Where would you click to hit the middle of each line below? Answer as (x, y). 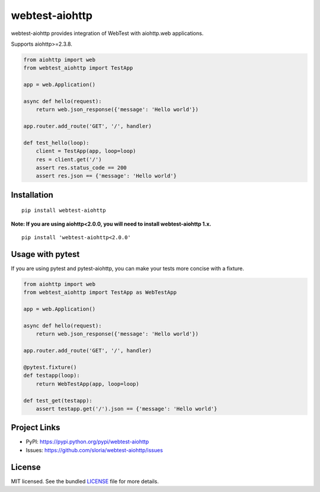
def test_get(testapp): (58, 400)
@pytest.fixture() (50, 367)
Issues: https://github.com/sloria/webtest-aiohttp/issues (94, 450)
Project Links (36, 428)
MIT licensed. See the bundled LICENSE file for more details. (85, 481)
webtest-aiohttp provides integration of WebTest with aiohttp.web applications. (107, 33)
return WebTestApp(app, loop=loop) (87, 384)
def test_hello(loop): (56, 143)
